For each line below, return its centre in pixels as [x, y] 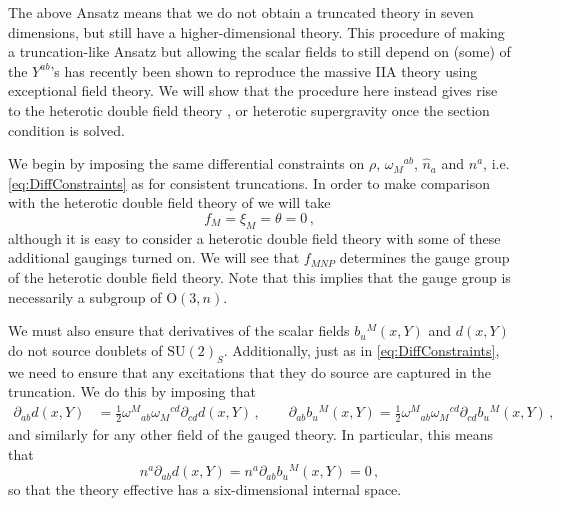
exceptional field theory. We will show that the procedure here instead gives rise [253, 90]
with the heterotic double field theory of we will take [169, 202]
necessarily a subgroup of [85, 296]
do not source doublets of [85, 349]
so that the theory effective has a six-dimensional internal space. [205, 489]
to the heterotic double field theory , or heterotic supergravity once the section [249, 109]
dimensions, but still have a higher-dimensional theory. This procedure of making [256, 31]
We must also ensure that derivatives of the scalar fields [179, 330]
